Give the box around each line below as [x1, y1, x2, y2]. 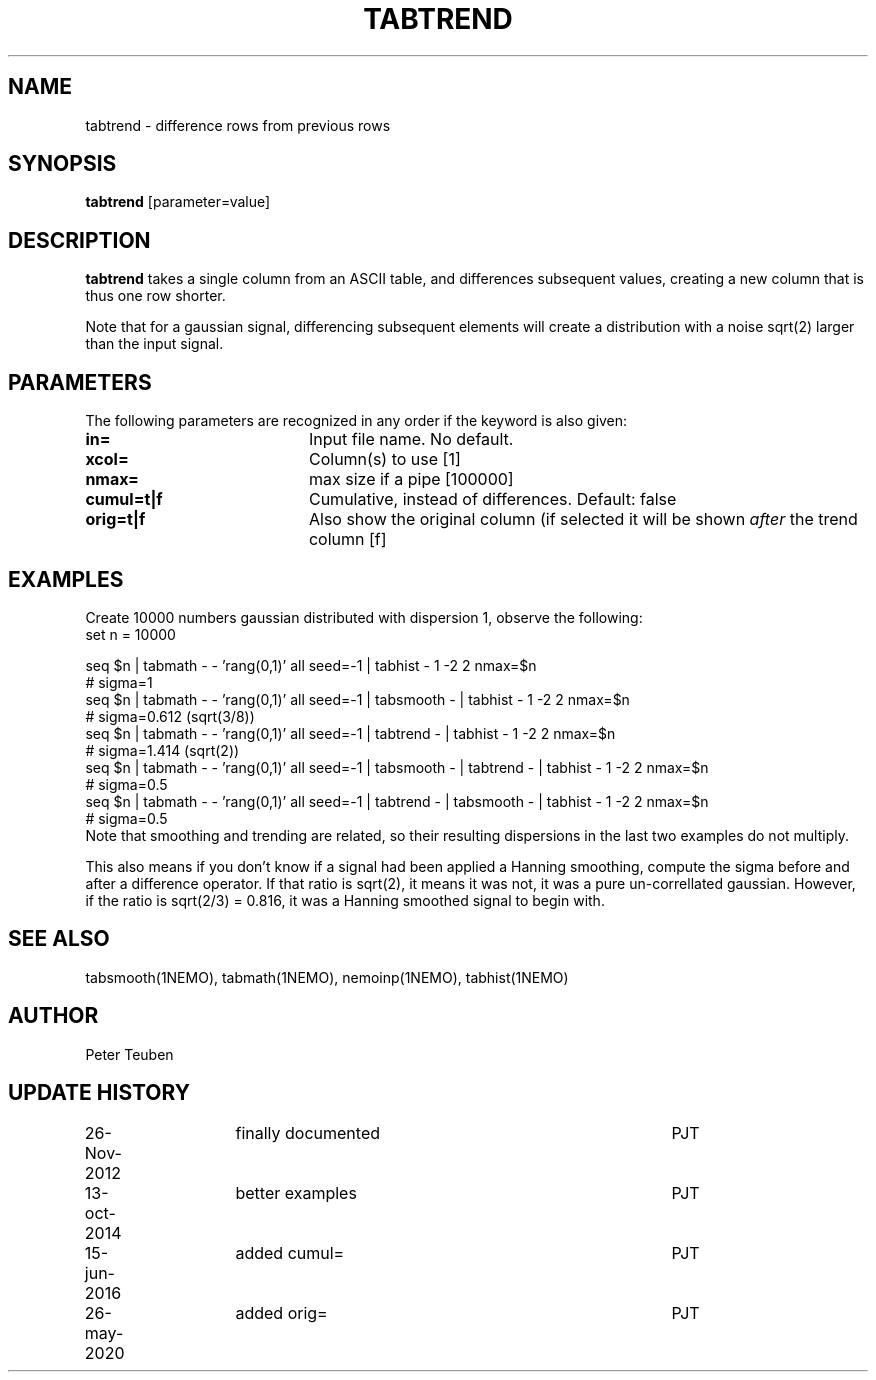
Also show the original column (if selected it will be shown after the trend [308, 509, 858, 530]
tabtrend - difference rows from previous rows [85, 116, 391, 134]
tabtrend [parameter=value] [85, 193, 271, 211]
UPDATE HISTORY [8, 1080, 191, 1106]
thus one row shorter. [85, 287, 226, 305]
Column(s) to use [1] [308, 449, 461, 470]
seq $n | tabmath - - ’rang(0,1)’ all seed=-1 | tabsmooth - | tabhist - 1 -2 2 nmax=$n [85, 690, 630, 708]
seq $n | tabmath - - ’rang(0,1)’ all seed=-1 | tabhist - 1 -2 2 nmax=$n [85, 656, 537, 674]
